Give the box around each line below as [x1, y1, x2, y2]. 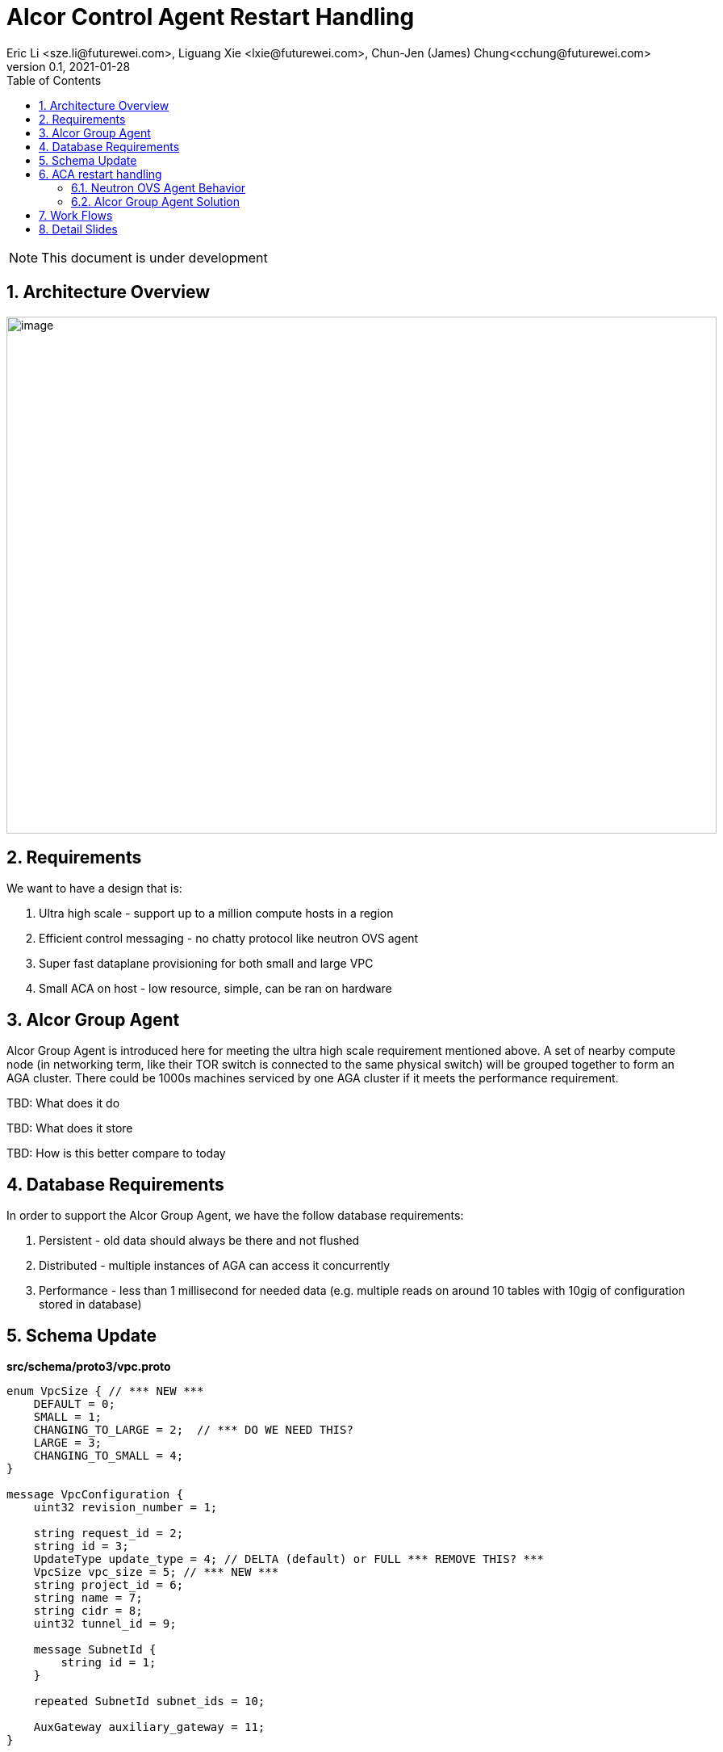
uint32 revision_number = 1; [33, 1500, 218, 1514]
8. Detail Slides [39, 221, 118, 236]
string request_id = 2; [33, 1526, 184, 1540]
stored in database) [39, 1297, 142, 1312]
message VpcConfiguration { [6, 1487, 184, 1501]
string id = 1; [61, 1655, 157, 1669]
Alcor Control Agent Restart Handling [6, 3, 415, 31]
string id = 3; [33, 1539, 129, 1552]
